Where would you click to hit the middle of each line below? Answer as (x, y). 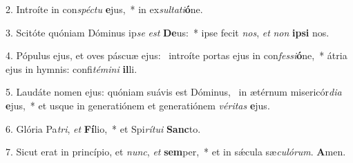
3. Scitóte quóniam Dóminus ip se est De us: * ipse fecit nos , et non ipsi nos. (168, 32)
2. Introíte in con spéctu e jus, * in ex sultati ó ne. (104, 9)
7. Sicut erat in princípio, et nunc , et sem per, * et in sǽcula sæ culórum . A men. (176, 152)
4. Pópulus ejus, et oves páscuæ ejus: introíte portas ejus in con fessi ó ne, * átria (176, 55)
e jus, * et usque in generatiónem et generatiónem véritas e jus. (138, 105)
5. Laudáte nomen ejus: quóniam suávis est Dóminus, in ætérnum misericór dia (174, 92)
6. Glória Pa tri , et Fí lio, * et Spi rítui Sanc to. (103, 128)
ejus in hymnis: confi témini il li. (71, 68)
